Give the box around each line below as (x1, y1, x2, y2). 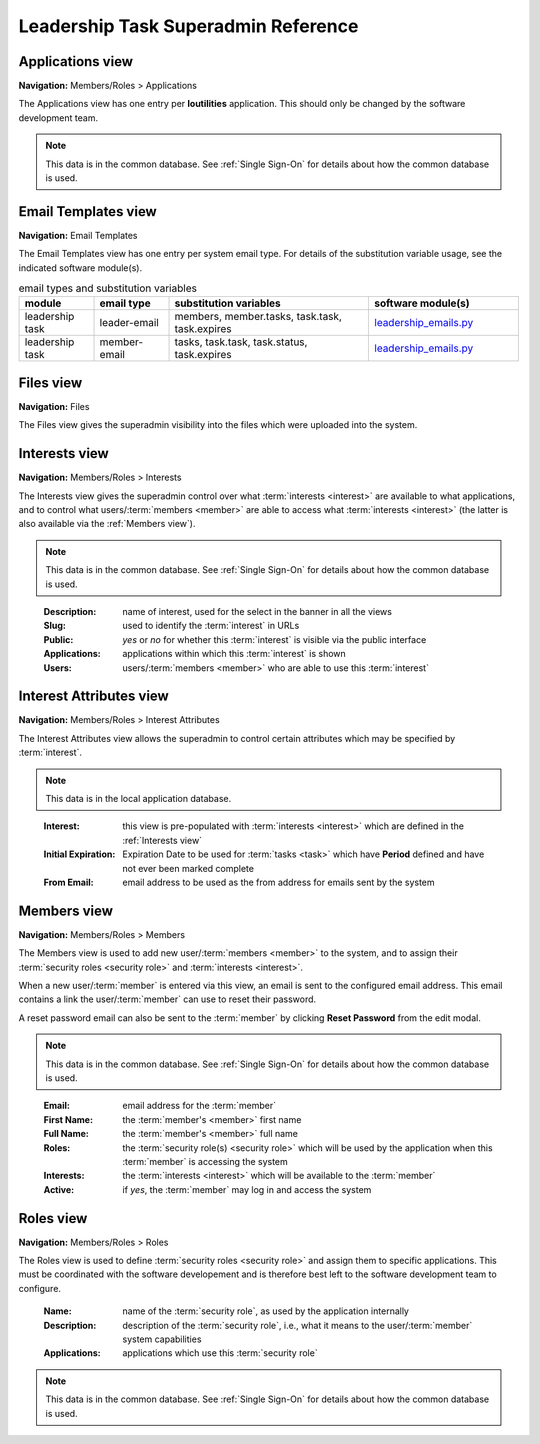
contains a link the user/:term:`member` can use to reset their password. (18, 993, 317, 1005)
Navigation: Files (18, 400, 90, 412)
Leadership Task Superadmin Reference (18, 15, 359, 37)
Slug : (43, 620, 67, 632)
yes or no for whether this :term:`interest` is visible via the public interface (122, 633, 427, 645)
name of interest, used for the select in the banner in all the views (122, 606, 392, 618)
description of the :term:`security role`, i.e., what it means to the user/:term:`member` (122, 1319, 473, 1331)
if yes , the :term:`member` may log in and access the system (122, 1183, 372, 1195)
